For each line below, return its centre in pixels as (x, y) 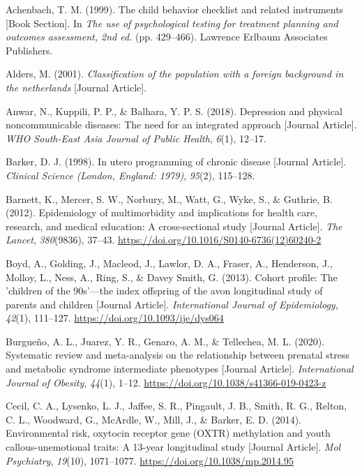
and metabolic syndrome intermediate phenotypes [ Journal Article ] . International (180, 369)
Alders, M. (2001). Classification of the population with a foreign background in (175, 74)
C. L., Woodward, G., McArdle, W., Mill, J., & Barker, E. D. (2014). (154, 419)
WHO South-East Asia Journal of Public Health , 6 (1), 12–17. (136, 138)
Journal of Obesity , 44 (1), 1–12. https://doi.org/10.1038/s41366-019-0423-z (166, 382)
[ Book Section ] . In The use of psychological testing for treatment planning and (172, 23)
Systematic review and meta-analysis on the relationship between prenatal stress (178, 355)
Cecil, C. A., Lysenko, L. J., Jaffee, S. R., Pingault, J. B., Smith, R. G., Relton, (176, 406)
